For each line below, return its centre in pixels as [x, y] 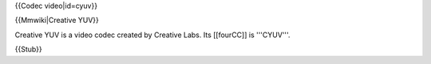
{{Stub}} [29, 49]
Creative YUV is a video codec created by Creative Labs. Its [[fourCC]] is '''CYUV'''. [152, 35]
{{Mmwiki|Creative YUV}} [57, 21]
